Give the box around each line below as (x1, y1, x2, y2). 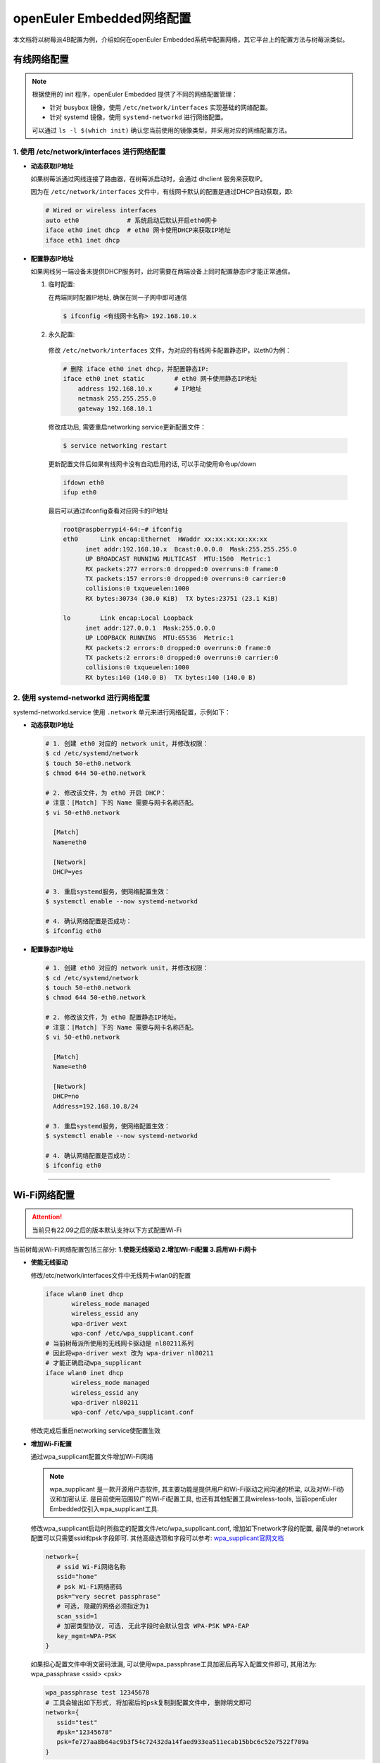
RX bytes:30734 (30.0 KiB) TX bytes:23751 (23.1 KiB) (85, 594, 279, 602)
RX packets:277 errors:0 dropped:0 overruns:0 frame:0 (85, 565, 279, 573)
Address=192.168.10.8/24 (53, 1102, 139, 1110)
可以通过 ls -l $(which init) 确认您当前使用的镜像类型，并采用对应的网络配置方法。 (32, 126, 291, 134)
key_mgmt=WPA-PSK (56, 1632, 116, 1640)
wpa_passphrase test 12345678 (45, 1689, 150, 1697)
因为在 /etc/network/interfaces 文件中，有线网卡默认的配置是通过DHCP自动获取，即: (30, 188, 293, 196)
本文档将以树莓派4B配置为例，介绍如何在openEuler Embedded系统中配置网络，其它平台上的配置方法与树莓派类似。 (13, 35, 349, 44)
